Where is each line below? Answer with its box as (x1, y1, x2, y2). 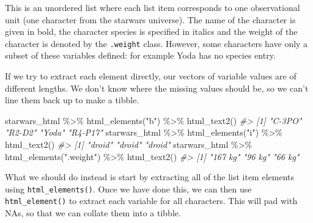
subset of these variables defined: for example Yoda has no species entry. (5, 49, 276, 62)
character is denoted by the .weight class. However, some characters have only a (5, 37, 308, 49)
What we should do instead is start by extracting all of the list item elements (5, 170, 295, 183)
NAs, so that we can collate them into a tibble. (5, 207, 181, 219)
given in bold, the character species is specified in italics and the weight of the (5, 25, 298, 38)
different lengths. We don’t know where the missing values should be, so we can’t (5, 81, 309, 94)
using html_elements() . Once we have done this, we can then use (5, 182, 252, 195)
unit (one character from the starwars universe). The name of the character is (5, 13, 296, 26)
